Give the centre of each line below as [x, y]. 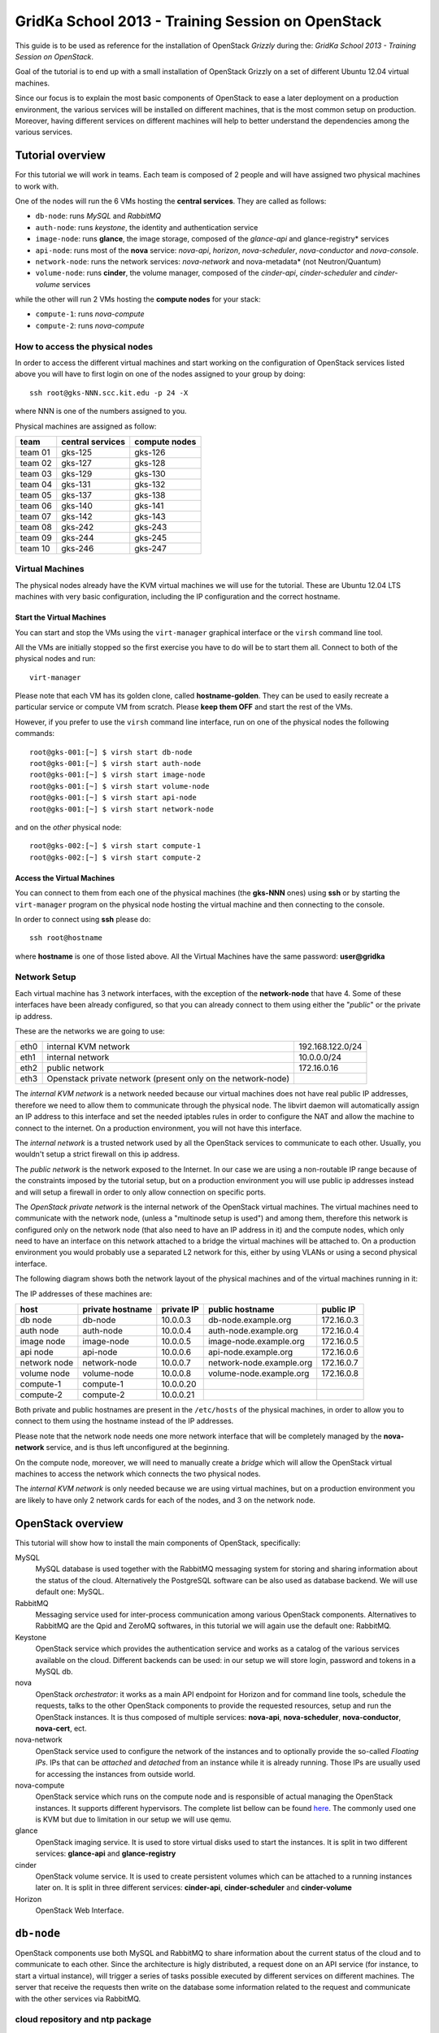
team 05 [36, 494]
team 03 [36, 473]
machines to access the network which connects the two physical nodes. [138, 1474]
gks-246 [78, 548]
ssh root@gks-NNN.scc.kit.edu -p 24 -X [109, 393]
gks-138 [150, 494]
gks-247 [150, 548]
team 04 [36, 484]
